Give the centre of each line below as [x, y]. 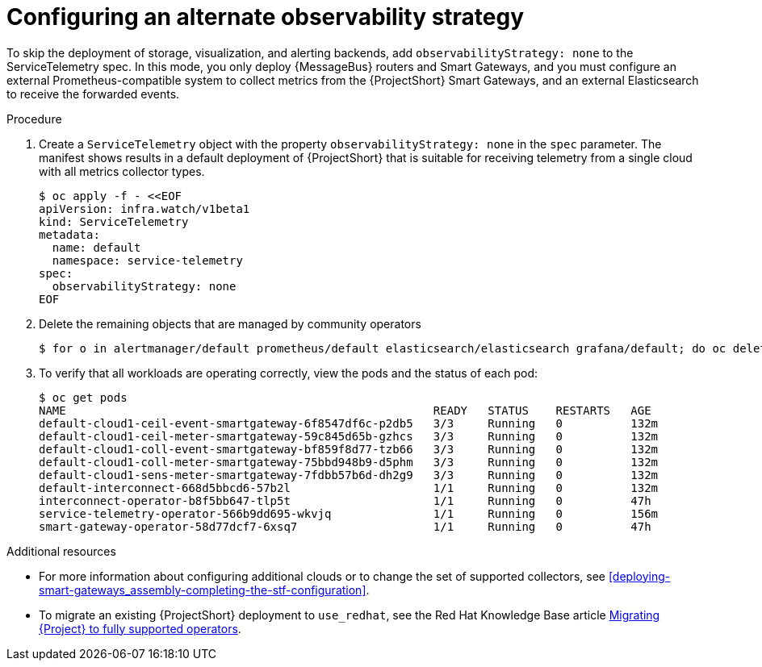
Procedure [34, 119]
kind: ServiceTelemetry [114, 221]
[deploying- [639, 576]
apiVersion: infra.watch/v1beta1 [144, 208]
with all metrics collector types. [122, 171]
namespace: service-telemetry [147, 260]
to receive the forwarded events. [93, 94]
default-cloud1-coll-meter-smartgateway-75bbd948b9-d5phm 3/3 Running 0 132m [349, 462]
